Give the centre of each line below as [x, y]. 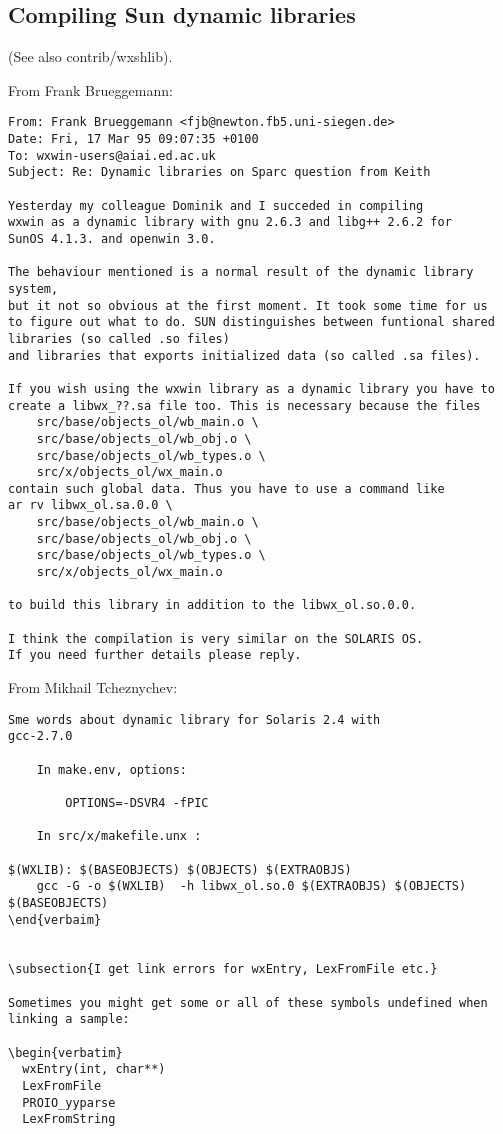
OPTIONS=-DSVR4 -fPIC [137, 802]
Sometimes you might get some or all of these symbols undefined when [248, 1002]
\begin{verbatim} [65, 1052]
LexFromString [69, 1119]
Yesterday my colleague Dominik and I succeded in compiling [216, 205]
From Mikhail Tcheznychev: [93, 687]
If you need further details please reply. [155, 655]
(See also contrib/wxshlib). [90, 56]
